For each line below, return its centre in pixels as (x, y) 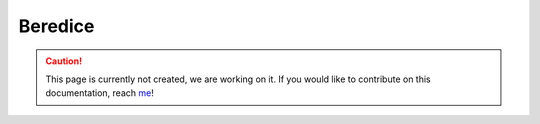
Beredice (56, 26)
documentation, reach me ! (99, 93)
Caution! (64, 61)
